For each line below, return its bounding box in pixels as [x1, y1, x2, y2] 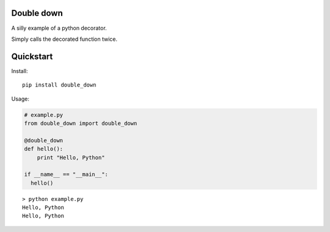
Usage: [11, 95, 30, 102]
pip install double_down [22, 82, 97, 88]
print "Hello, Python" [37, 154, 105, 161]
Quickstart [11, 51, 53, 62]
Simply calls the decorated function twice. [11, 35, 118, 43]
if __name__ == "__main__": [24, 171, 108, 178]
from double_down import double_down [24, 119, 137, 127]
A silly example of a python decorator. [11, 24, 107, 32]
